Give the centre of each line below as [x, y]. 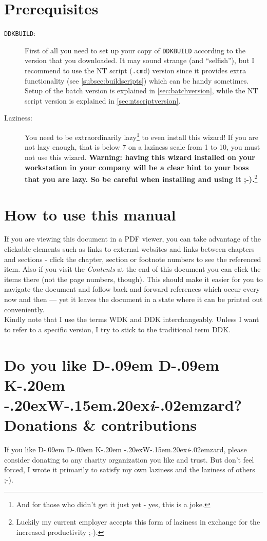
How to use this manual [90, 214]
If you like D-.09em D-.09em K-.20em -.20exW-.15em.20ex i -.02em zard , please [126, 449]
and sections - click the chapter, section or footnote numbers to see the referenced [133, 259]
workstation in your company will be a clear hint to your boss [137, 167]
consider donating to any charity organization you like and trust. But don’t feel [129, 459]
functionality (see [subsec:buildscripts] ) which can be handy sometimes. [137, 80]
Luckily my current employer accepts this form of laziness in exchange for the [138, 522]
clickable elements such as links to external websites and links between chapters [129, 249]
